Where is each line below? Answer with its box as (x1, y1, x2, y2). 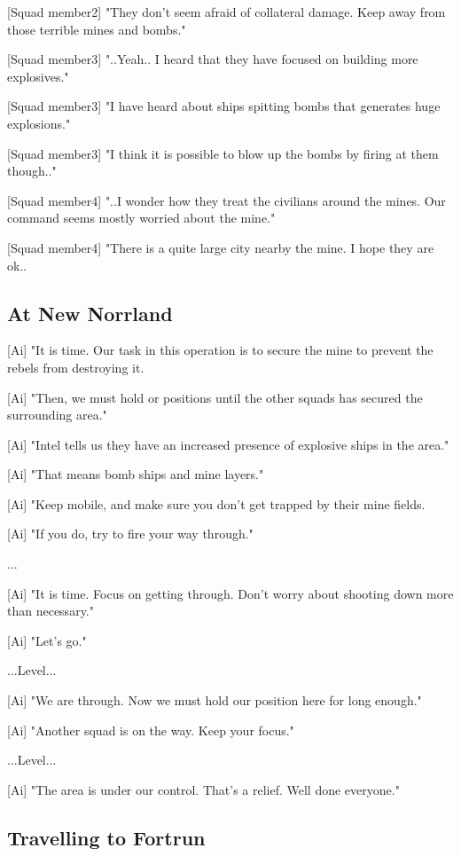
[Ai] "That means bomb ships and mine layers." (7, 465, 264, 483)
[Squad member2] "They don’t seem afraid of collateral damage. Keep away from (7, 3, 446, 20)
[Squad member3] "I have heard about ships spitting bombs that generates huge (7, 97, 441, 115)
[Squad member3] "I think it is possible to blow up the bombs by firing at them (7, 144, 439, 162)
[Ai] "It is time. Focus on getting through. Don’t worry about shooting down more (7, 584, 454, 602)
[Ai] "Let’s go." (7, 631, 87, 649)
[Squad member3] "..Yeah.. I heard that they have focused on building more (7, 50, 418, 68)
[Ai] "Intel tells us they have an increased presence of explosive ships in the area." (7, 435, 449, 453)
